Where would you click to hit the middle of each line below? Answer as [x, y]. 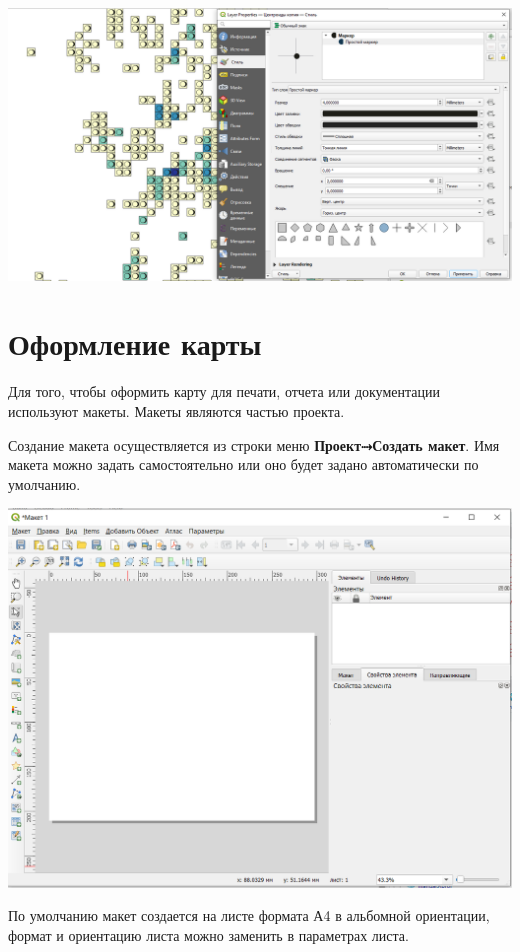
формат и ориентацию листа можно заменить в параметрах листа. [208, 935]
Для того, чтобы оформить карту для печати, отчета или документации [224, 391]
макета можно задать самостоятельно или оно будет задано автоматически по [243, 464]
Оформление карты [135, 343]
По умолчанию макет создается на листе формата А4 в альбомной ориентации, [249, 915]
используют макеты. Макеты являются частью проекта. [176, 410]
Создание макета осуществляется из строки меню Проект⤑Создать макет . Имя [254, 444]
